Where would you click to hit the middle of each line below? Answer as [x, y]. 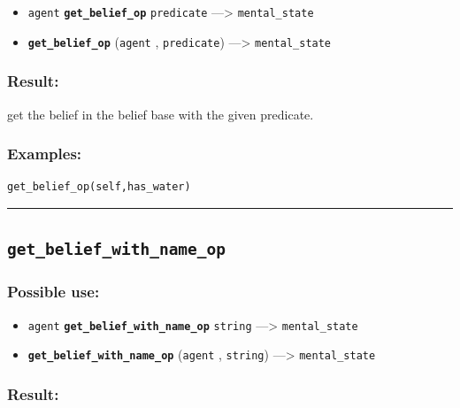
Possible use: [54, 292]
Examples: [45, 154]
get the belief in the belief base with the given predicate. [161, 114]
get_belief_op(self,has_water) [99, 187]
